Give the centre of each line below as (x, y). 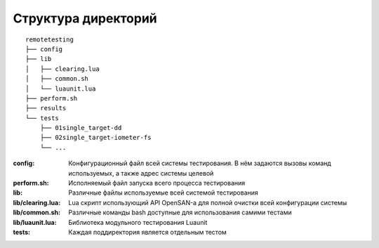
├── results (46, 108)
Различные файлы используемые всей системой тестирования (164, 192)
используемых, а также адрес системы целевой (141, 173)
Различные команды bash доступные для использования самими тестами (180, 213)
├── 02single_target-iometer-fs (95, 138)
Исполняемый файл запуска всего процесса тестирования (157, 183)
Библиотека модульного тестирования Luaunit (138, 222)
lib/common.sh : (37, 213)
